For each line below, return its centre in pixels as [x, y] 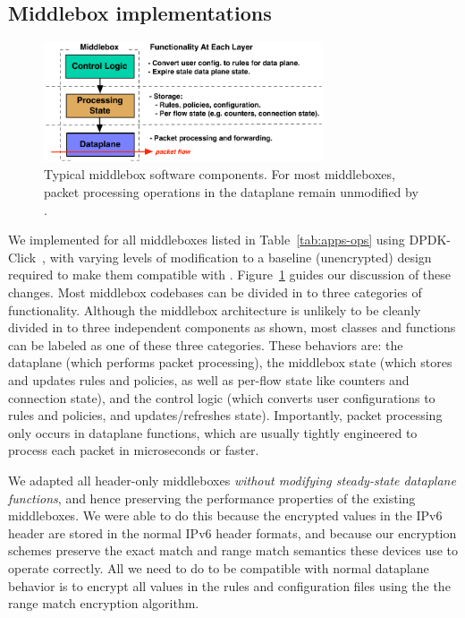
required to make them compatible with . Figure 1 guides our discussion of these [230, 275]
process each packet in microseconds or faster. [134, 450]
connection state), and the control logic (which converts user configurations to [222, 397]
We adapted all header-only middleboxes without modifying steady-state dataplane [232, 480]
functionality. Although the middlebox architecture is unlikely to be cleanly [215, 309]
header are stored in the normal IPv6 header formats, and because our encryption [232, 532]
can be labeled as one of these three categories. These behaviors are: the [206, 344]
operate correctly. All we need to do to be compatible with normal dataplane [219, 567]
